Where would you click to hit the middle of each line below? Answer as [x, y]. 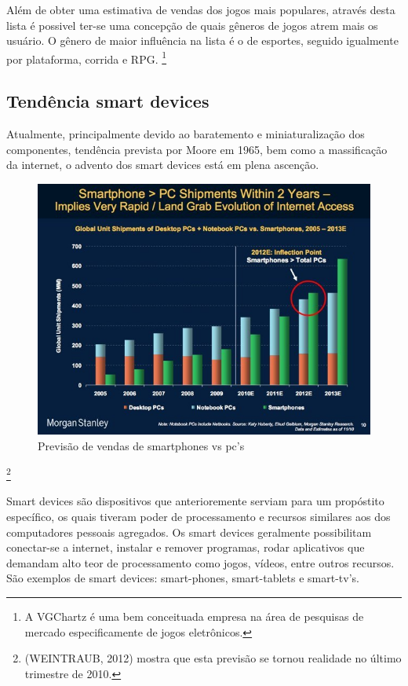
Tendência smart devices [108, 101]
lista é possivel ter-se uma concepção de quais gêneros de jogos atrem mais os [192, 25]
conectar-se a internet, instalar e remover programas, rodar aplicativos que [186, 547]
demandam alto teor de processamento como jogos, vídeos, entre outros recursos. [200, 562]
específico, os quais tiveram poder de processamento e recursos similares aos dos [199, 517]
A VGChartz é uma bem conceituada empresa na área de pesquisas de [194, 616]
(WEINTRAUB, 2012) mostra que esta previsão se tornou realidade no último [213, 658]
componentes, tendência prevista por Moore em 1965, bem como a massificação [197, 149]
